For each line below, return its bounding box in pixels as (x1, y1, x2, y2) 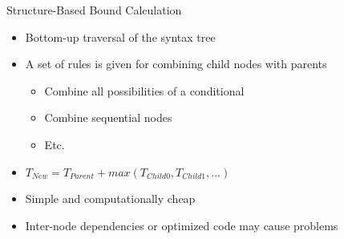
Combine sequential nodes (44, 109, 172, 126)
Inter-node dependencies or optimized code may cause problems (25, 217, 338, 233)
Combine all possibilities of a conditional (44, 82, 245, 99)
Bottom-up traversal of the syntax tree (25, 28, 216, 45)
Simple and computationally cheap (25, 190, 196, 207)
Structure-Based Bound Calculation (6, 2, 182, 18)
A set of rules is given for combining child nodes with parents (25, 55, 327, 72)
